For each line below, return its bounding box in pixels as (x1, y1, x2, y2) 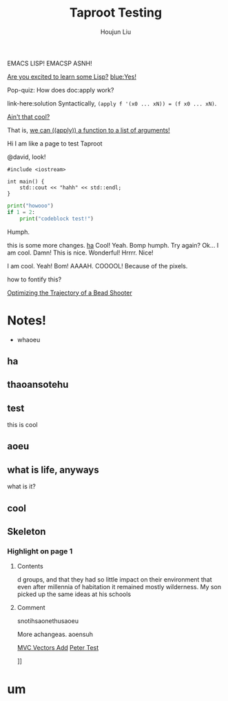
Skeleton (7, 526, 46, 537)
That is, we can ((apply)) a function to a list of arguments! (7, 126, 170, 134)
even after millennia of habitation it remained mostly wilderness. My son (17, 583, 222, 591)
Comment (17, 604, 45, 612)
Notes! (7, 313, 47, 328)
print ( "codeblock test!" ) (19, 215, 94, 222)
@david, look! (7, 152, 46, 161)
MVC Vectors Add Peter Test (17, 644, 99, 652)
